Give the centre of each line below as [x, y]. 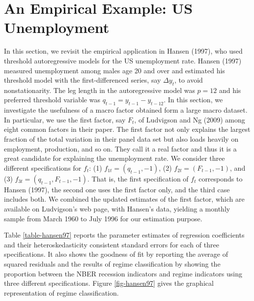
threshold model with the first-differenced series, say [83, 80]
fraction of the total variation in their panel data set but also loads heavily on [121, 139]
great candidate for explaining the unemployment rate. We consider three [114, 158]
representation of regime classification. [61, 292]
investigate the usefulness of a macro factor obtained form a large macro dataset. [126, 110]
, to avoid [188, 80]
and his [230, 90]
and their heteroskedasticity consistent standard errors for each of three [112, 244]
